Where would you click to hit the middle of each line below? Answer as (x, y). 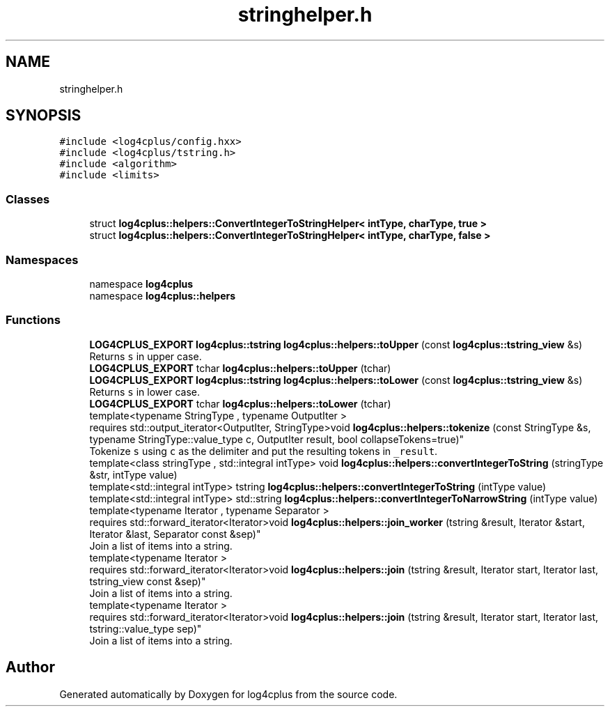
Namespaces (42, 260)
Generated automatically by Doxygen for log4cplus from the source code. (228, 694)
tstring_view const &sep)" (148, 581)
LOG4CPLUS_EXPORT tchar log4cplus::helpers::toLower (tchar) (240, 403)
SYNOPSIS (44, 116)
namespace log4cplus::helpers (163, 295)
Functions (33, 320)
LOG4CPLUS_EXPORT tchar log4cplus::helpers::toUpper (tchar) (240, 368)
